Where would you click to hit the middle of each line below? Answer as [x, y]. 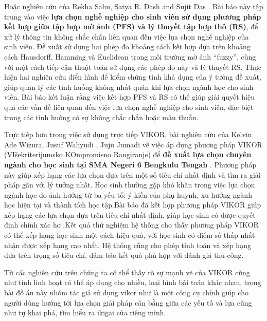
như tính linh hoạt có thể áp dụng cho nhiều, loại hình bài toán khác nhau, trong [133, 282]
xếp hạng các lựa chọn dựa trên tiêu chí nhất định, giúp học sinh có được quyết [130, 214]
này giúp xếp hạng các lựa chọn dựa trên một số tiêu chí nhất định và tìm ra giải [132, 174]
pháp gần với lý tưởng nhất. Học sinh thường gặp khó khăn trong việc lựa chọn [130, 185]
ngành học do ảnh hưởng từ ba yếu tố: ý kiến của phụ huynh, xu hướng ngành [128, 194]
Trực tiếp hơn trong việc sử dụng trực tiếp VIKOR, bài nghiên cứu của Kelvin [128, 134]
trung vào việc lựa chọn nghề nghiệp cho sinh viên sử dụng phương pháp [133, 16]
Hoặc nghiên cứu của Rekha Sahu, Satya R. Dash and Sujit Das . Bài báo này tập [134, 6]
